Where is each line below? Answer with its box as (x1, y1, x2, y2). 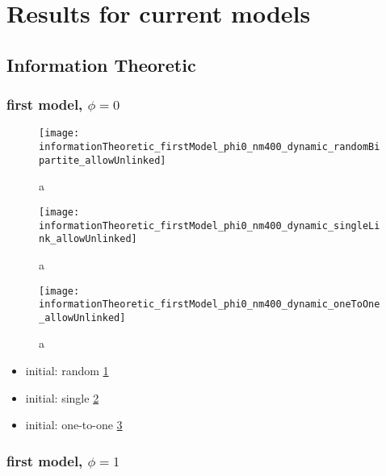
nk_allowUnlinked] (39, 233, 137, 245)
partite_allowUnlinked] (39, 154, 166, 166)
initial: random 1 (25, 362, 109, 379)
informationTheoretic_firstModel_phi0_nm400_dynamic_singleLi (39, 219, 380, 232)
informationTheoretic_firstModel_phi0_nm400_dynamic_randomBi (39, 141, 380, 153)
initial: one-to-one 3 (25, 416, 123, 433)
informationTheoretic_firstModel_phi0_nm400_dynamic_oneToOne (39, 299, 380, 311)
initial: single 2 (25, 389, 99, 406)
